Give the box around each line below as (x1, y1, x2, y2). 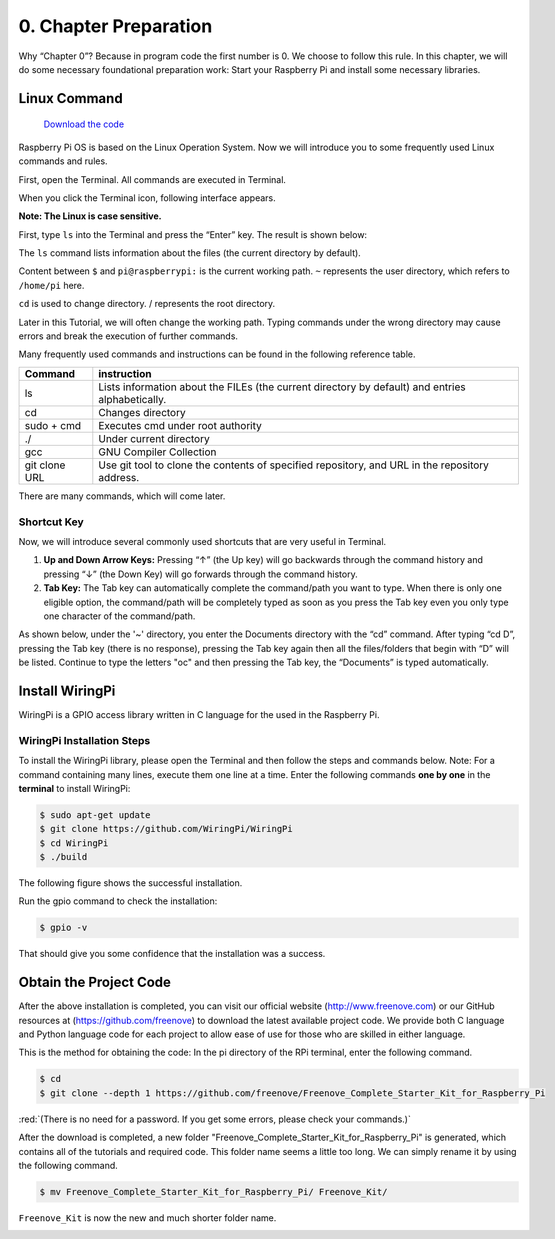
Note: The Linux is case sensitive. (18, 210, 162, 222)
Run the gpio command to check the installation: (18, 895, 218, 907)
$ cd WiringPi (39, 837, 109, 849)
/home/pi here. (18, 279, 85, 291)
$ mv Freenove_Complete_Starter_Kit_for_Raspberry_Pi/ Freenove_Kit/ (39, 1186, 388, 1197)
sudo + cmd (24, 418, 82, 432)
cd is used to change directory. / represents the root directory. (18, 298, 276, 310)
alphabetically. (98, 392, 167, 406)
